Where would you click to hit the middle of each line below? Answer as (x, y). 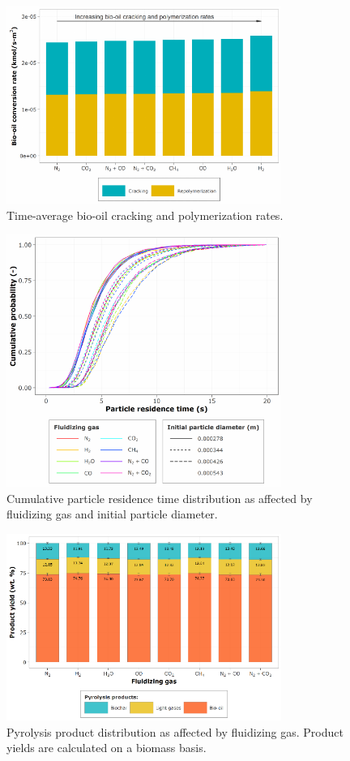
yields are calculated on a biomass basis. (107, 748)
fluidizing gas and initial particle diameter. (112, 514)
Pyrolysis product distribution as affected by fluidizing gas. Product (175, 731)
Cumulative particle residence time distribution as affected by (160, 498)
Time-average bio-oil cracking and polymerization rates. (145, 215)
